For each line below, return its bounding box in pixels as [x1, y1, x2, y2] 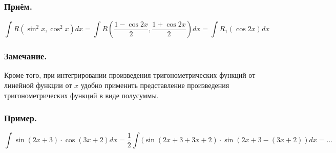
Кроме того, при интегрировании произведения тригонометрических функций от [4, 70, 256, 80]
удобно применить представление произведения [80, 80, 229, 91]
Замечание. [4, 50, 47, 62]
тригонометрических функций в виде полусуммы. [4, 90, 159, 100]
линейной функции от [4, 80, 72, 91]
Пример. [4, 112, 37, 124]
